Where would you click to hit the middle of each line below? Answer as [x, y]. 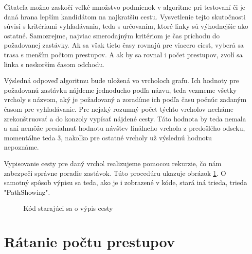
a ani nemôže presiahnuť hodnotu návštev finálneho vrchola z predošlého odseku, [125, 128]
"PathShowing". [27, 192]
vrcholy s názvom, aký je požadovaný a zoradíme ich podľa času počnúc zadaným [125, 99]
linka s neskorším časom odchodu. [54, 64]
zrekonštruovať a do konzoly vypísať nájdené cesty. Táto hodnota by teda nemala [125, 118]
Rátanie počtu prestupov [90, 242]
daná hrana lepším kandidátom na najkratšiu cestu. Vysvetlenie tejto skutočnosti [125, 16]
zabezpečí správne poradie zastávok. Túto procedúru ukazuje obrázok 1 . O [115, 173]
